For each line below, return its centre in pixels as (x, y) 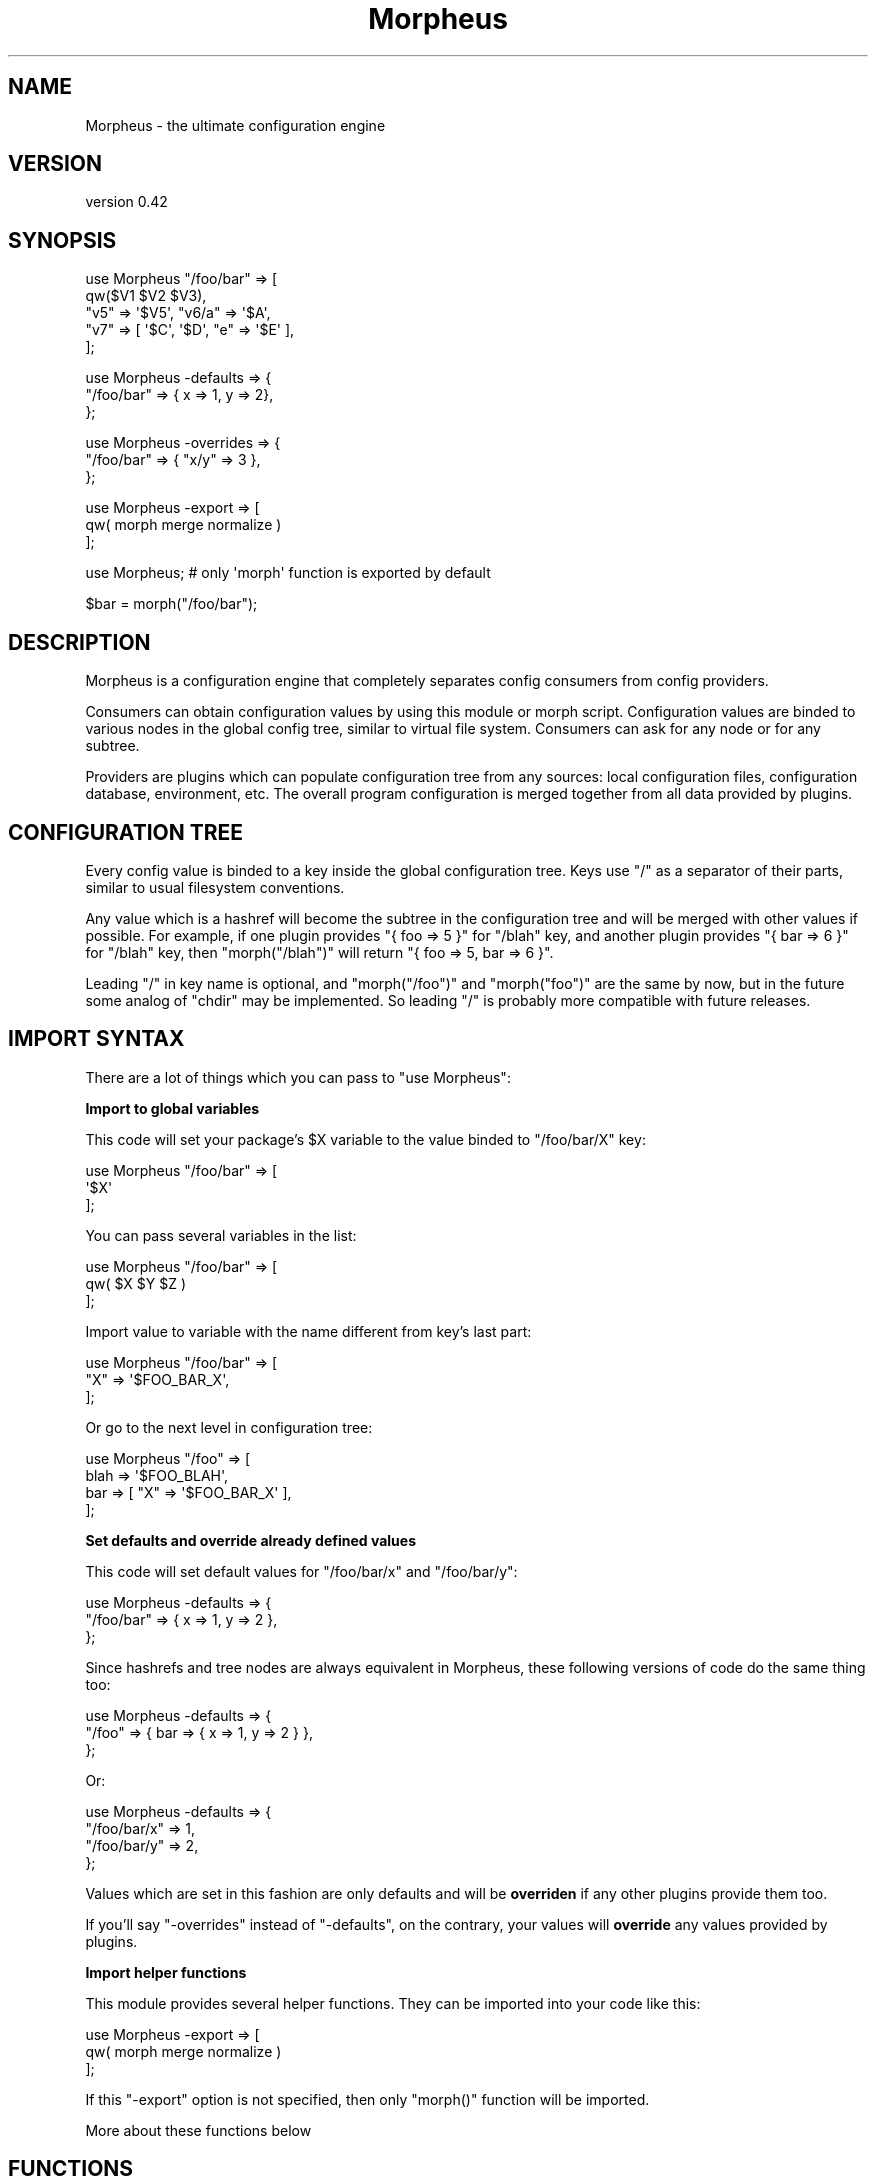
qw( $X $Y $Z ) (136, 1283)
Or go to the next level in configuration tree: (229, 1427)
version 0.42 (126, 202)
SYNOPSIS (62, 240)
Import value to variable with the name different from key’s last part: (308, 1331)
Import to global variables (172, 1108)
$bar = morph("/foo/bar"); (171, 604)
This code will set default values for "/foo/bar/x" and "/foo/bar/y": (301, 1571)
